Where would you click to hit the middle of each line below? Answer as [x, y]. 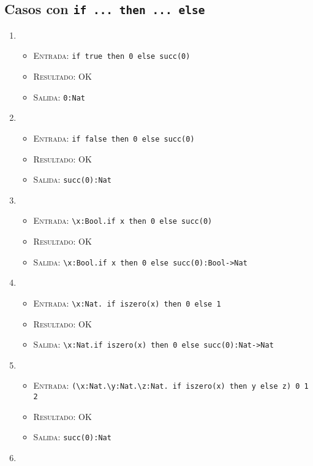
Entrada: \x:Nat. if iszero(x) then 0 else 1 [127, 303]
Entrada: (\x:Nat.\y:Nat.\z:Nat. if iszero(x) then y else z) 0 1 [171, 385]
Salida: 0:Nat [59, 97]
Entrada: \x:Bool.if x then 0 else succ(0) [123, 220]
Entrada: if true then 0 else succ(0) [112, 55]
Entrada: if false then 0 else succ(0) [114, 138]
